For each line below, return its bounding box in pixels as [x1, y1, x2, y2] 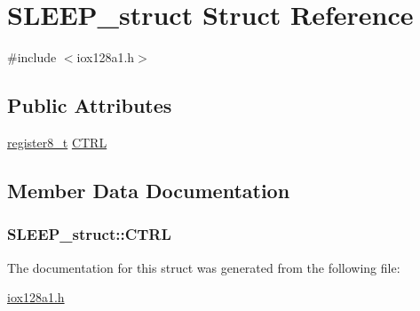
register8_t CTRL [7, 132, 107, 151]
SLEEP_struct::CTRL [7, 223, 171, 245]
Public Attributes [7, 92, 172, 119]
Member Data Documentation [7, 176, 290, 203]
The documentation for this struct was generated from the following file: [7, 258, 400, 276]
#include [7, 48, 57, 67]
